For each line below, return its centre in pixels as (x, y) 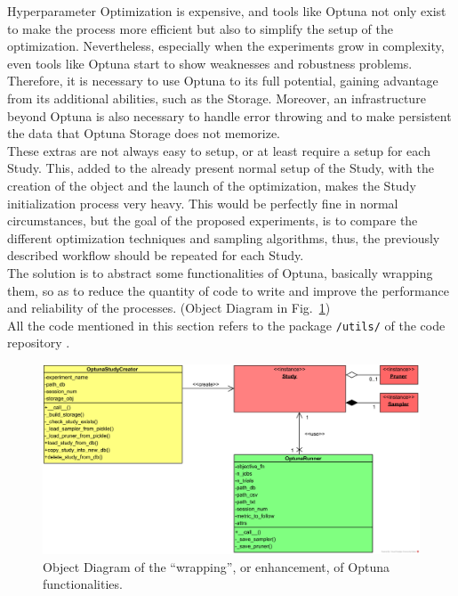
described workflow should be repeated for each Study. (156, 255)
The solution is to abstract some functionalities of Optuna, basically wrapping (220, 272)
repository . (39, 343)
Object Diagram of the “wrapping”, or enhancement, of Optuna (217, 566)
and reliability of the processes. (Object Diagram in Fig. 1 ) (169, 308)
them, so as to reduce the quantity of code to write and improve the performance (228, 290)
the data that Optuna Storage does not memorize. (144, 133)
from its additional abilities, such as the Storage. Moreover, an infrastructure (217, 98)
